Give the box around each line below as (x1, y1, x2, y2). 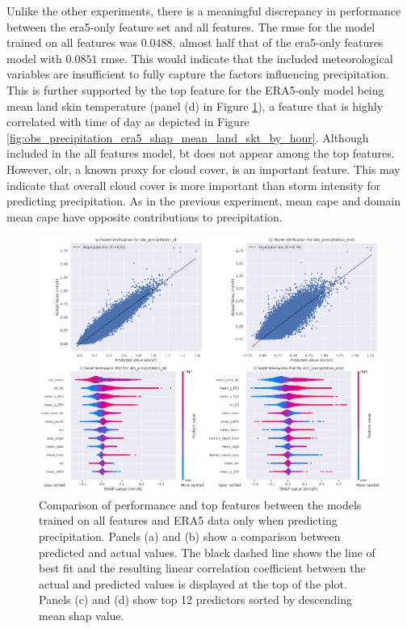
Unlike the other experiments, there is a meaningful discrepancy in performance (6, 2, 401, 19)
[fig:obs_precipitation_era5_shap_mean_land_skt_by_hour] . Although (6, 129, 369, 146)
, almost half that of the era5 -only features (172, 34, 384, 51)
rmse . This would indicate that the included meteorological (101, 49, 393, 66)
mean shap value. (39, 606, 124, 623)
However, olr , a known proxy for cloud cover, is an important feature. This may (6, 160, 401, 177)
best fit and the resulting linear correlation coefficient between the (39, 559, 366, 576)
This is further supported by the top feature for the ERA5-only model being (6, 81, 384, 98)
